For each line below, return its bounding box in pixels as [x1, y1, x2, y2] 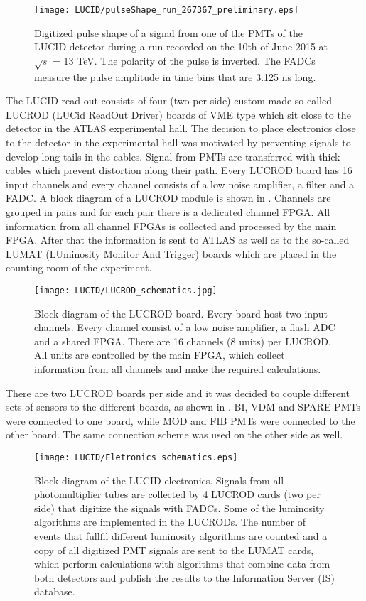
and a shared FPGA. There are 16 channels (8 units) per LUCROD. [34, 333, 331, 348]
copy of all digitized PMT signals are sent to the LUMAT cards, [34, 542, 314, 557]
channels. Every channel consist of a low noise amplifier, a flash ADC [34, 320, 335, 335]
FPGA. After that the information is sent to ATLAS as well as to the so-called [6, 232, 350, 247]
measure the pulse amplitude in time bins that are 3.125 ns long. [34, 69, 316, 84]
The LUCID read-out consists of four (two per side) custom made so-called [6, 93, 333, 108]
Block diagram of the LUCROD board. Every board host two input [34, 305, 328, 320]
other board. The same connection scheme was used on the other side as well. [6, 427, 343, 442]
